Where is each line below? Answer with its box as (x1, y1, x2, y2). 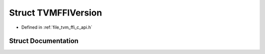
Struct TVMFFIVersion (9, 7, 103, 18)
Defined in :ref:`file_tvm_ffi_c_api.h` (21, 24, 93, 30)
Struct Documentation (9, 37, 79, 45)
